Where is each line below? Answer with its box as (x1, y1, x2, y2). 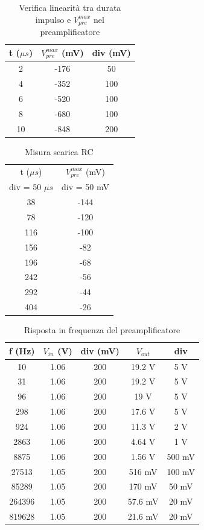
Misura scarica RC (25, 145, 94, 158)
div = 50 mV (61, 180, 109, 193)
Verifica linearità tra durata (19, 1, 121, 13)
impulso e (35, 13, 71, 25)
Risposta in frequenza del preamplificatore (24, 324, 180, 336)
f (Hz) (9, 344, 35, 357)
